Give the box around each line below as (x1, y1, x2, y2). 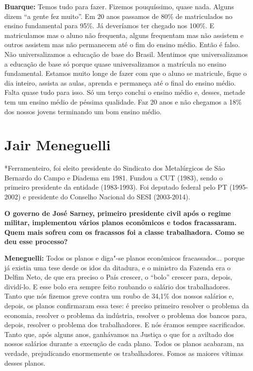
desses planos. (4, 357, 46, 368)
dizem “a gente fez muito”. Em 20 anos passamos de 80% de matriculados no (4, 11, 233, 21)
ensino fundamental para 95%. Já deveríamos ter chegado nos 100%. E (4, 20, 214, 31)
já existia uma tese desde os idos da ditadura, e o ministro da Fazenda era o (4, 262, 231, 272)
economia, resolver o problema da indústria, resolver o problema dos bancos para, (4, 310, 247, 320)
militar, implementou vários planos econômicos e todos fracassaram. (4, 217, 237, 228)
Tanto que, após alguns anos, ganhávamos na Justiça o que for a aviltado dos (4, 329, 234, 339)
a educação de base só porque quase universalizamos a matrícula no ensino (4, 58, 226, 69)
